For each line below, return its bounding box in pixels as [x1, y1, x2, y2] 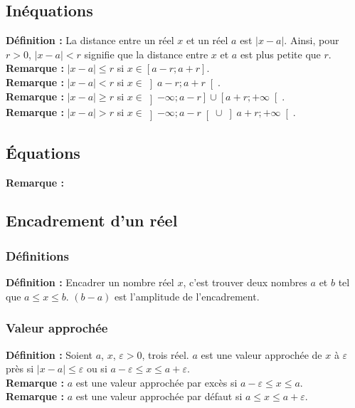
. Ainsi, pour [284, 33, 339, 48]
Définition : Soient [6, 347, 93, 362]
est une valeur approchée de [201, 347, 322, 362]
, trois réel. [142, 347, 189, 362]
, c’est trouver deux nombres [183, 275, 307, 290]
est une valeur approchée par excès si [75, 375, 238, 389]
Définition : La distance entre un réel [6, 33, 174, 48]
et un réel [186, 33, 228, 48]
